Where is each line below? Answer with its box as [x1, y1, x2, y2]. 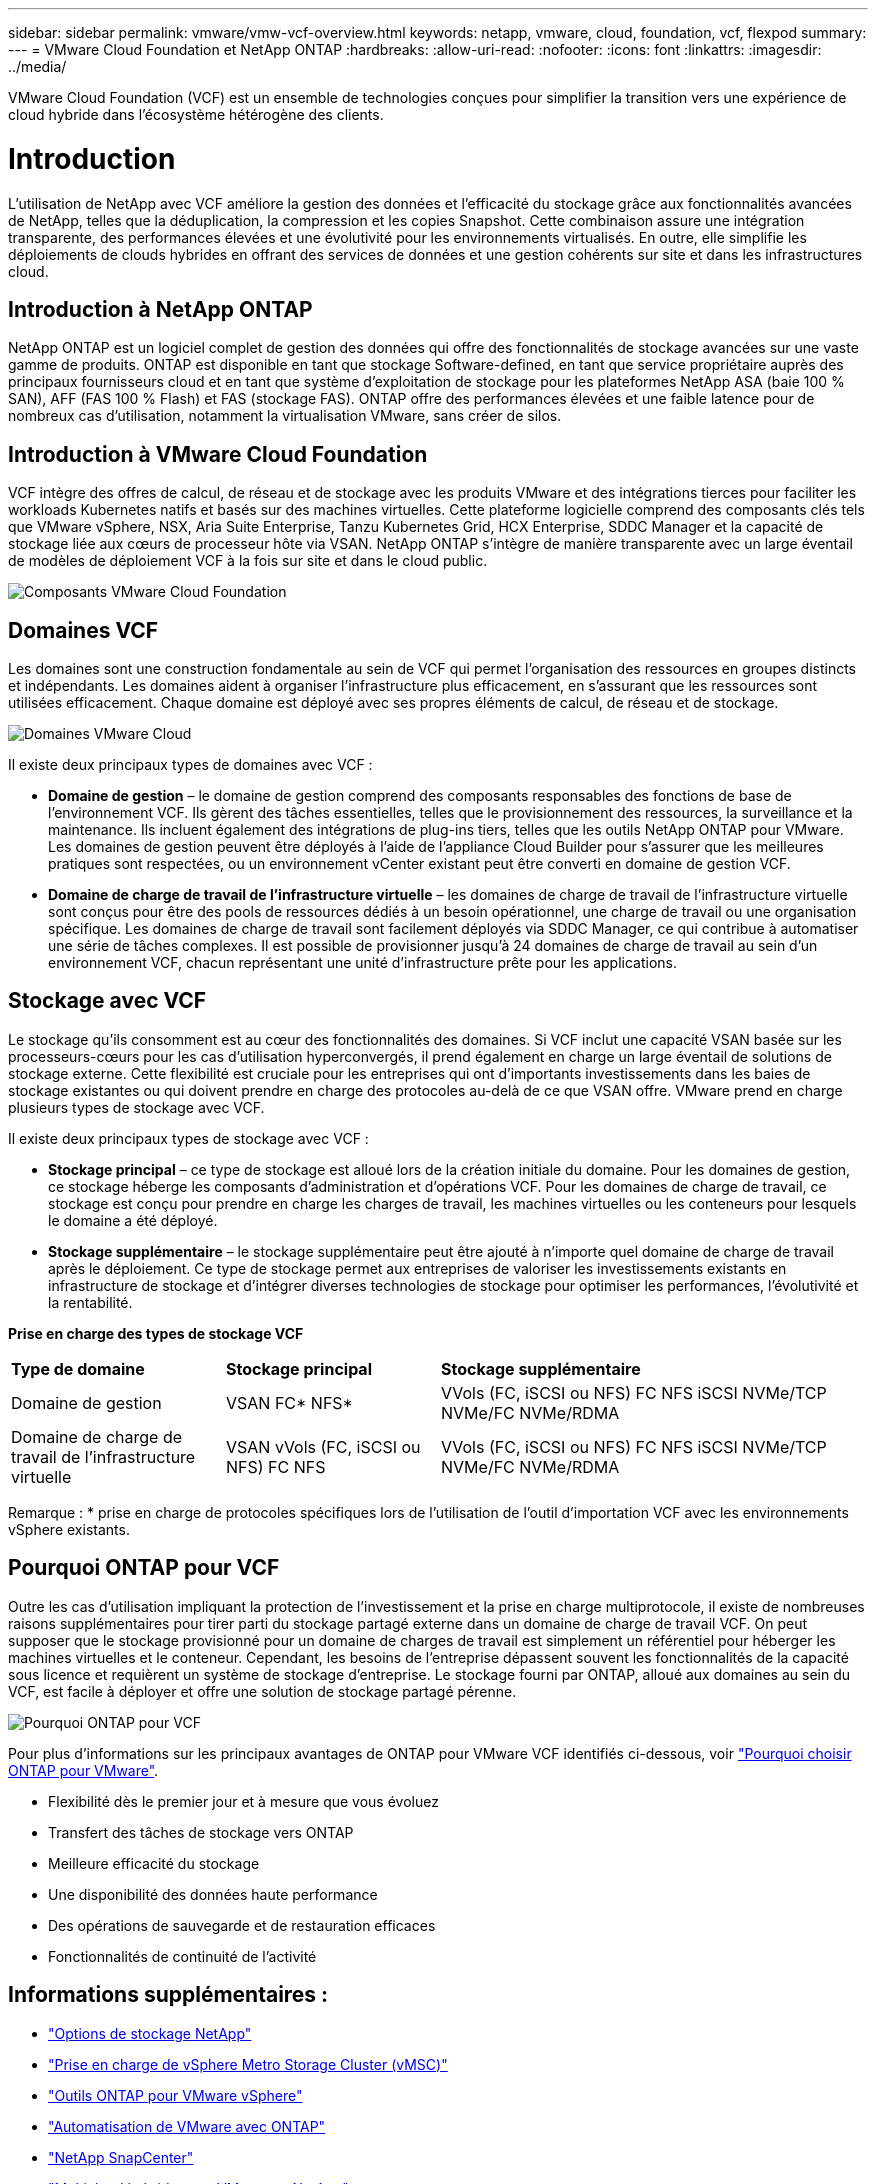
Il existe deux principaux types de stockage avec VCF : [8, 1129, 369, 1147]
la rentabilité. [48, 1293, 133, 1311]
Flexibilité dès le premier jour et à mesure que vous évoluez [48, 1792, 439, 1810]
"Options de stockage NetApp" [48, 2024, 252, 2042]
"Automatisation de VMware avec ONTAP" [48, 2117, 326, 2135]
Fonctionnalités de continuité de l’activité [48, 1947, 317, 1965]
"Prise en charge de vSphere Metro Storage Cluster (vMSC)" [48, 2055, 448, 2073]
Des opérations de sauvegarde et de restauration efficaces [48, 1916, 436, 1934]
